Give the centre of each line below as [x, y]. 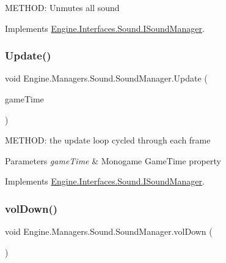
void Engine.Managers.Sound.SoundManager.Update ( [106, 78]
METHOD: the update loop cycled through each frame [108, 140]
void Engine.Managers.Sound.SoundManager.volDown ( [109, 231]
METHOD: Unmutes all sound [62, 7]
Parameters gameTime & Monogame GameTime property [113, 160]
